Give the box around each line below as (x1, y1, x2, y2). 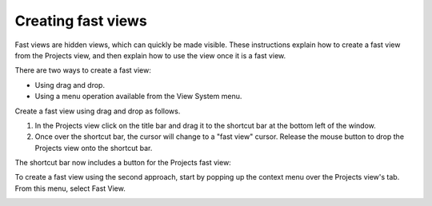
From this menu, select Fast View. (14, 184, 126, 193)
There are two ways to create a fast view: (14, 65, 151, 75)
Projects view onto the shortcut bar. (34, 143, 153, 153)
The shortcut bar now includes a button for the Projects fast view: (14, 158, 231, 168)
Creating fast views (14, 12, 147, 30)
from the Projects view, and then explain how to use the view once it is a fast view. (14, 50, 286, 60)
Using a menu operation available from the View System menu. (34, 92, 242, 101)
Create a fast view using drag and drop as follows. (14, 106, 181, 116)
